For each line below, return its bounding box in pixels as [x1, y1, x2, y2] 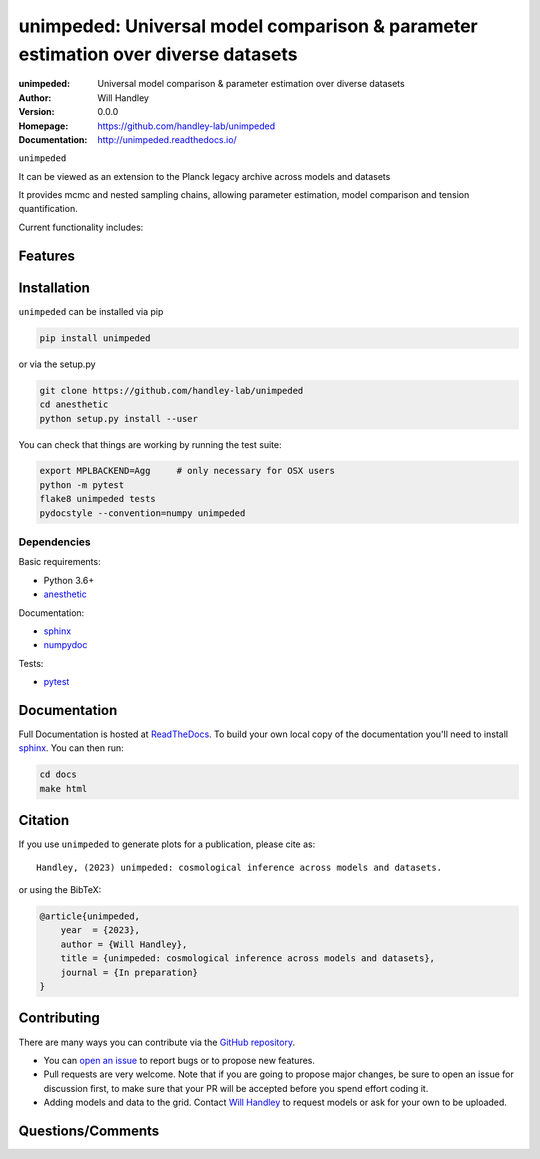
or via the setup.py [18, 358, 96, 370]
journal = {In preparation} [60, 966, 199, 978]
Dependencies [18, 535, 92, 549]
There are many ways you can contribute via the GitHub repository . [18, 1036, 295, 1048]
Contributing [18, 1010, 100, 1027]
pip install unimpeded [39, 332, 151, 344]
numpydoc [43, 639, 88, 651]
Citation [18, 812, 70, 829]
